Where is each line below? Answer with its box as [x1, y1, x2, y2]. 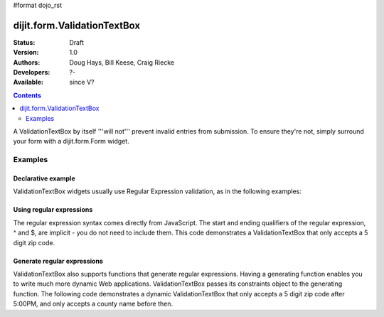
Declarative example [13, 174, 75, 183]
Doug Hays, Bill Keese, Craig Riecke [69, 58, 174, 67]
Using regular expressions [13, 205, 93, 214]
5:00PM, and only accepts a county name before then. [13, 299, 174, 308]
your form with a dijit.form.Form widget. [13, 137, 129, 146]
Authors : [13, 58, 41, 67]
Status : [13, 38, 36, 46]
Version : [13, 48, 39, 57]
